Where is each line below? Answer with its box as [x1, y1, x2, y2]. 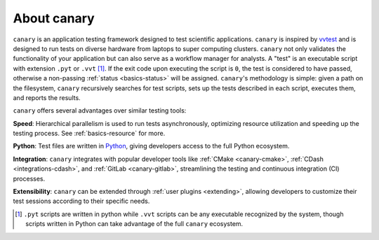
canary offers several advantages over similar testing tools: [13, 106, 187, 115]
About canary [13, 10, 95, 26]
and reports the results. [13, 93, 81, 101]
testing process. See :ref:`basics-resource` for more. [13, 129, 166, 138]
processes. [13, 174, 46, 183]
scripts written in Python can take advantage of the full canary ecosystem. [25, 220, 244, 228]
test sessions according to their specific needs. [13, 197, 150, 206]
